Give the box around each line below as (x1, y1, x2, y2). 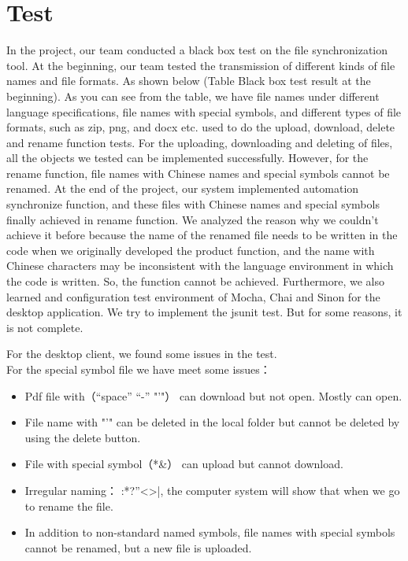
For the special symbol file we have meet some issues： (6, 361, 271, 377)
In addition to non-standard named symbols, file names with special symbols (24, 524, 395, 541)
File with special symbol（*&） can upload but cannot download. (24, 456, 343, 472)
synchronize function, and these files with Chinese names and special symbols (6, 196, 380, 212)
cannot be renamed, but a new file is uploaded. (24, 539, 252, 555)
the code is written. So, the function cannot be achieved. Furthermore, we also (6, 273, 385, 290)
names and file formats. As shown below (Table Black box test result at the (6, 72, 371, 89)
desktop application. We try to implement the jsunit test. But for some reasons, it (6, 304, 402, 320)
